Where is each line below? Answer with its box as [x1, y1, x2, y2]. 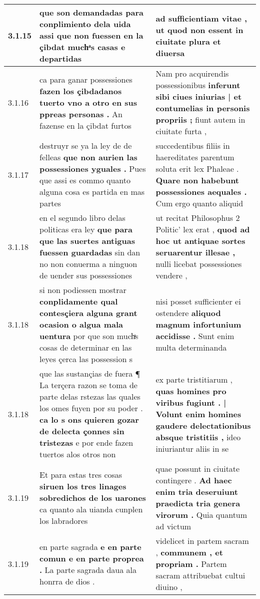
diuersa [155, 47, 185, 59]
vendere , [155, 269, 187, 281]
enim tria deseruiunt [155, 486, 238, 497]
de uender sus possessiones [39, 269, 132, 281]
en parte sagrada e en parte [39, 540, 141, 552]
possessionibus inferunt [155, 79, 240, 91]
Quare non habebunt [155, 174, 239, 186]
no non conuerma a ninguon [39, 258, 137, 269]
